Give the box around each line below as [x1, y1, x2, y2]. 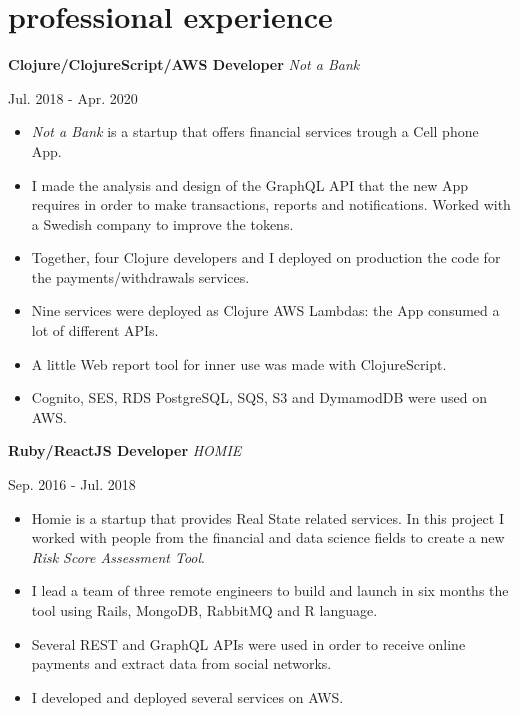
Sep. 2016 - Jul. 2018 [8, 474, 136, 495]
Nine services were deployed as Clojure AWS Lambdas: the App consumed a [31, 300, 500, 321]
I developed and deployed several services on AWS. [31, 686, 344, 707]
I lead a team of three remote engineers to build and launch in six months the [31, 580, 509, 601]
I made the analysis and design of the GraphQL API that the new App [31, 174, 469, 195]
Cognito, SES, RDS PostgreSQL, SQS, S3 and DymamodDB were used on [31, 387, 488, 408]
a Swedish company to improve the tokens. [31, 213, 294, 234]
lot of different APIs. [31, 320, 159, 341]
